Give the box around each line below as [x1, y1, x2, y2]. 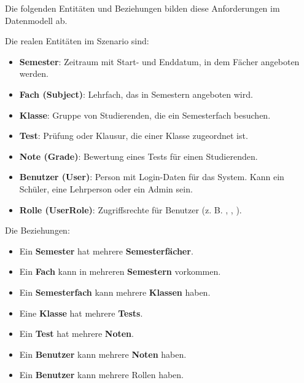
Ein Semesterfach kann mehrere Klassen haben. [19, 285, 211, 298]
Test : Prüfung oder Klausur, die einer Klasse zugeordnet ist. [19, 129, 248, 142]
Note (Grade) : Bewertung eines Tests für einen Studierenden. [19, 149, 258, 162]
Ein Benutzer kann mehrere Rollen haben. [19, 368, 184, 381]
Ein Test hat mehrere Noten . [19, 327, 134, 340]
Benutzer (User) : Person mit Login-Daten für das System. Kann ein [19, 170, 284, 183]
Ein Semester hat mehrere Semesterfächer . [19, 244, 193, 257]
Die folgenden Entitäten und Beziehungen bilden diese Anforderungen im [5, 2, 280, 14]
